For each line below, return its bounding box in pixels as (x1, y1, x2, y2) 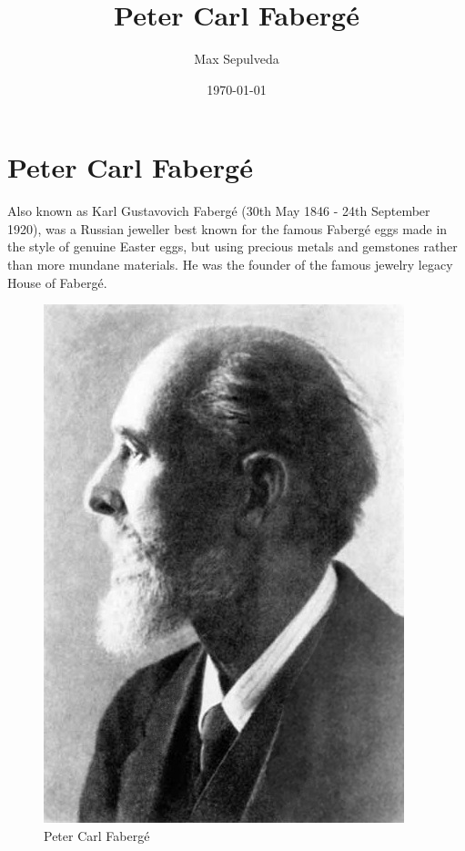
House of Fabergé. (7, 272, 107, 292)
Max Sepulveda (194, 49, 279, 68)
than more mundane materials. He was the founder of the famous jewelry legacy (7, 255, 453, 274)
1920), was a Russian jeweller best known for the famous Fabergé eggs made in (7, 219, 448, 238)
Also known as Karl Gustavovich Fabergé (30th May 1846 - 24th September (7, 201, 430, 220)
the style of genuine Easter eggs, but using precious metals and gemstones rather (7, 237, 458, 256)
